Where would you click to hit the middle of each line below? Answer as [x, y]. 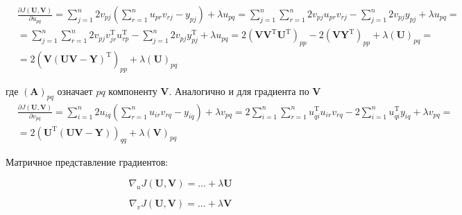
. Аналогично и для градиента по [239, 91]
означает [75, 91]
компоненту [133, 91]
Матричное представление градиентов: [87, 162]
